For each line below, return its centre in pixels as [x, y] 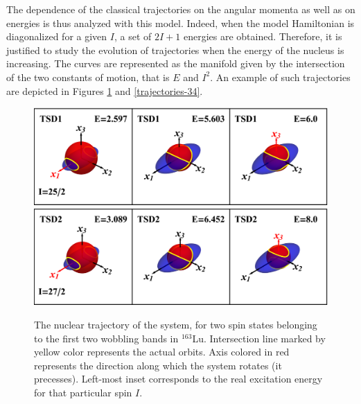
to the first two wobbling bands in [106, 338]
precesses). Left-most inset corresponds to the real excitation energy [178, 379]
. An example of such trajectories [280, 77]
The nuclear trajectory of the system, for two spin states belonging [176, 325]
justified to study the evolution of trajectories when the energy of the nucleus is [175, 50]
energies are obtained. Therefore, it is [263, 36]
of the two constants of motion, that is [88, 77]
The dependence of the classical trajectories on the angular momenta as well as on [181, 9]
